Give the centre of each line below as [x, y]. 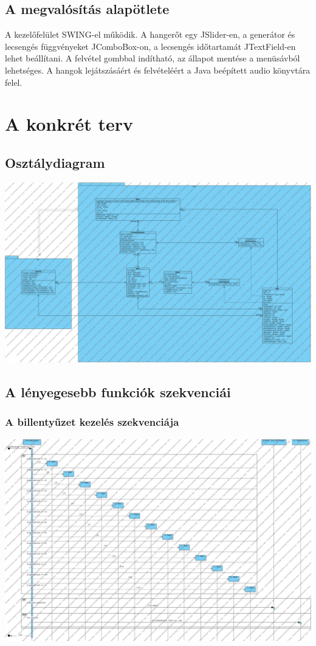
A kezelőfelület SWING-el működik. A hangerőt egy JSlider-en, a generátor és [150, 34]
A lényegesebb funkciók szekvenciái [118, 392]
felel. [14, 82]
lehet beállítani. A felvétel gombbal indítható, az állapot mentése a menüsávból [153, 58]
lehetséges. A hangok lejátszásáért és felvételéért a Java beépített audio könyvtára [158, 70]
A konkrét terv [69, 124]
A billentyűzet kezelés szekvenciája [92, 422]
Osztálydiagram [55, 162]
